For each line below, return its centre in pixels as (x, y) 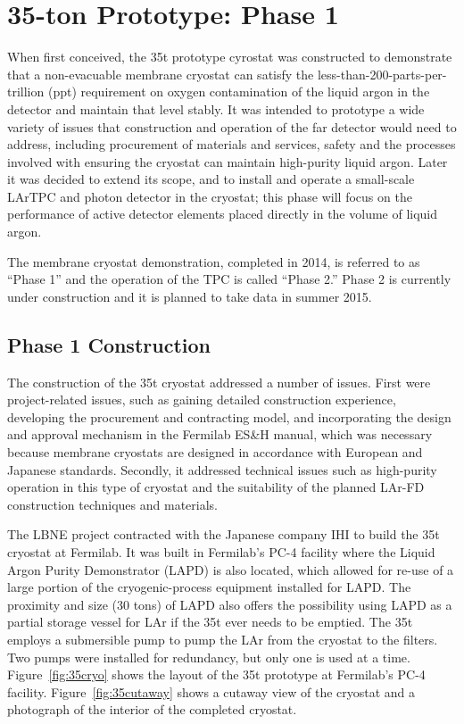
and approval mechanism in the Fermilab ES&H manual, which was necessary (220, 434)
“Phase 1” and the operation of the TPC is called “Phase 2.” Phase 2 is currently (229, 279)
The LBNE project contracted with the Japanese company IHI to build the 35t (224, 534)
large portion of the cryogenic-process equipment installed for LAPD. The (209, 587)
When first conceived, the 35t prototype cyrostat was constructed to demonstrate (230, 57)
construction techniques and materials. (112, 504)
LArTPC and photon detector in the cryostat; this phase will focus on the (210, 196)
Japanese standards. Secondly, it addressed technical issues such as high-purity (222, 469)
